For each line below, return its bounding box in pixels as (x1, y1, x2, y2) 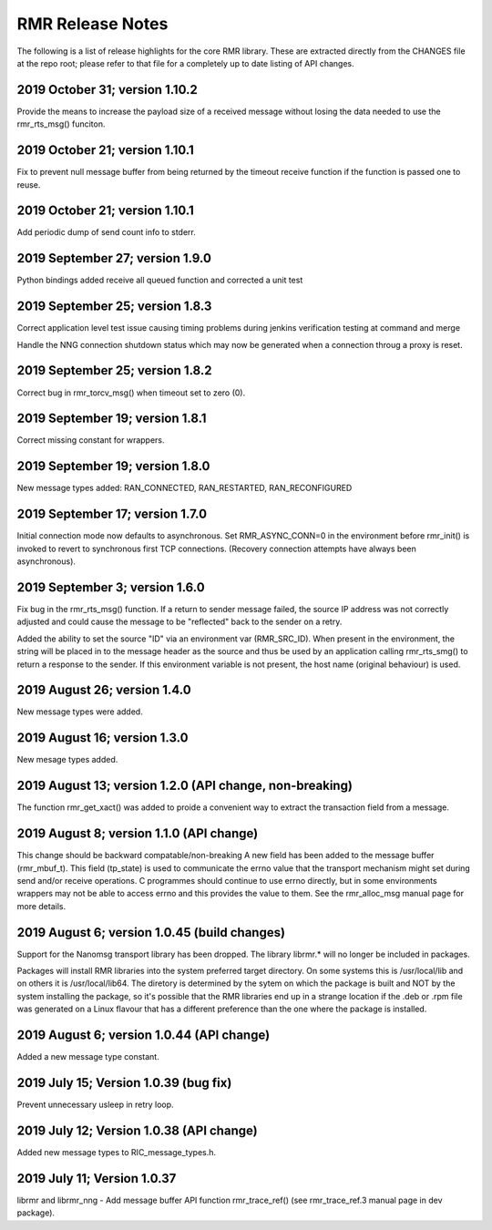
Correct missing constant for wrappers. (16, 435, 165, 446)
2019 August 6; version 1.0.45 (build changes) (16, 925, 286, 940)
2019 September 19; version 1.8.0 (16, 458, 210, 474)
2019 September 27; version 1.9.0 (16, 251, 211, 266)
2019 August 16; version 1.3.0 (16, 730, 189, 746)
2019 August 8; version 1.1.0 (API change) (16, 825, 259, 842)
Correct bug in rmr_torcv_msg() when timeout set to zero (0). (16, 387, 246, 398)
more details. (16, 900, 67, 911)
